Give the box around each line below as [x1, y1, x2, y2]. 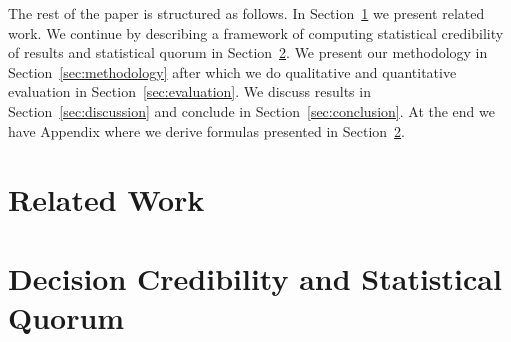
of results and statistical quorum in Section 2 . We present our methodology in [8, 42, 488, 63]
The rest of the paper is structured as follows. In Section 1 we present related [8, 3, 485, 23]
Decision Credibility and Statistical [8, 257, 502, 298]
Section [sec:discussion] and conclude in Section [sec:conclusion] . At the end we [8, 100, 495, 121]
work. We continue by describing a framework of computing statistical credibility [8, 22, 504, 43]
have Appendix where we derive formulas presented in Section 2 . [8, 120, 405, 141]
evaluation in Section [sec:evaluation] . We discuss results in [8, 81, 371, 102]
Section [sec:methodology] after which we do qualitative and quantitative [8, 61, 457, 82]
